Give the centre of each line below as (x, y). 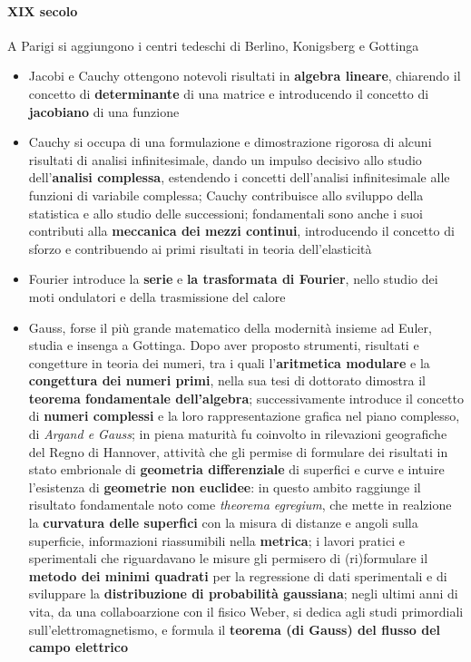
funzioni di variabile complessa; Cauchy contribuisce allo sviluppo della (226, 195)
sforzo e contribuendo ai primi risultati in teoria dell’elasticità (200, 248)
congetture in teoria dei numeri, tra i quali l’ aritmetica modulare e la (229, 362)
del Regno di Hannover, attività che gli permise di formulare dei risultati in (238, 451)
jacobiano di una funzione (104, 111)
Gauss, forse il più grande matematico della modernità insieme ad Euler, (230, 327)
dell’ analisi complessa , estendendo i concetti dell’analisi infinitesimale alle (239, 177)
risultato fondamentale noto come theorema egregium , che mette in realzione (240, 505)
